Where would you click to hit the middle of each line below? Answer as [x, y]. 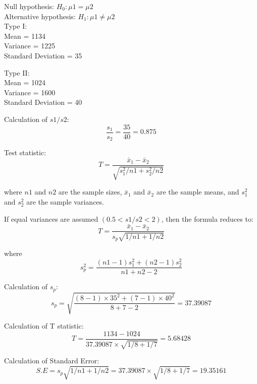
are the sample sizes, [90, 192]
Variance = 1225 [30, 46]
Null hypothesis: [29, 6]
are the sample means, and [198, 192]
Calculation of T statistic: [44, 326]
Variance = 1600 [30, 92]
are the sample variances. [65, 201]
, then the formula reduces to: [207, 218]
